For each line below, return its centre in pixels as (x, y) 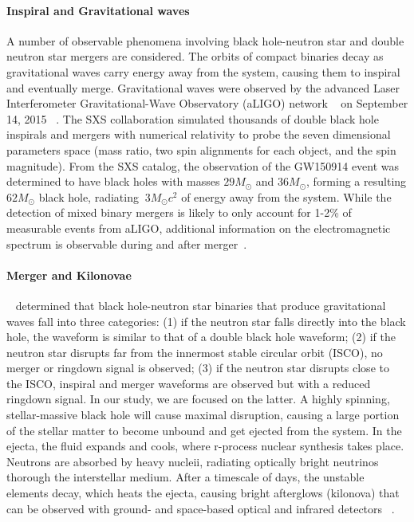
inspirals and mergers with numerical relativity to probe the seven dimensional (199, 134)
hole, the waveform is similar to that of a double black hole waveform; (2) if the (201, 337)
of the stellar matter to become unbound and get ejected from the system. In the (204, 430)
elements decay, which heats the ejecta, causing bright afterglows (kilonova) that (203, 493)
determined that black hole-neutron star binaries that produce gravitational (201, 305)
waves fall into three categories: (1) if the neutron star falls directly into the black (206, 321)
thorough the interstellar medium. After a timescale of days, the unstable (185, 477)
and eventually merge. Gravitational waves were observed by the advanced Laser (203, 87)
